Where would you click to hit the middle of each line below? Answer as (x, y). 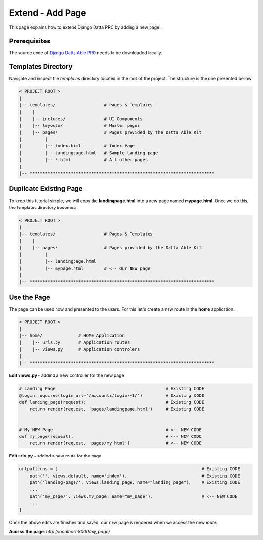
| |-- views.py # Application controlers (80, 349)
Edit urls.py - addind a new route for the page (55, 456)
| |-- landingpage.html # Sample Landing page (89, 153)
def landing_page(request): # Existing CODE (112, 402)
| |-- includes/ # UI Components (81, 119)
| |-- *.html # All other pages (84, 160)
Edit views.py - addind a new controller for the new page (66, 375)
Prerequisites (30, 41)
